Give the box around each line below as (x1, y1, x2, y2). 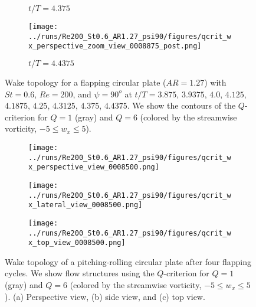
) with (204, 76, 227, 88)
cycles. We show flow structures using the (5, 267, 155, 279)
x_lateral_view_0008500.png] (28, 201, 143, 210)
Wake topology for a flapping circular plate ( (5, 76, 166, 88)
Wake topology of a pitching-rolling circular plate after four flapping (5, 255, 251, 267)
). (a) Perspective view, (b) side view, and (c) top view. (5, 290, 205, 302)
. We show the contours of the (127, 99, 236, 112)
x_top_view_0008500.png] (28, 239, 126, 247)
